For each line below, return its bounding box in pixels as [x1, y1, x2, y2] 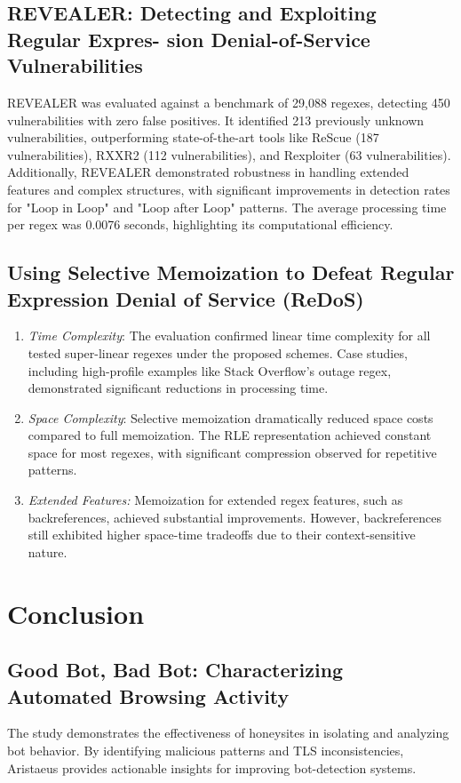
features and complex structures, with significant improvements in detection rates [7, 180, 450, 198]
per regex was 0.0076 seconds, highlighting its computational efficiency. [7, 215, 393, 234]
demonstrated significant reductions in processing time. [28, 379, 329, 397]
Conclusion [7, 595, 145, 631]
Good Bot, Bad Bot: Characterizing [7, 656, 344, 683]
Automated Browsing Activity [7, 682, 290, 709]
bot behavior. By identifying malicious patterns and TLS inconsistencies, [7, 741, 404, 760]
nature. [28, 542, 68, 561]
